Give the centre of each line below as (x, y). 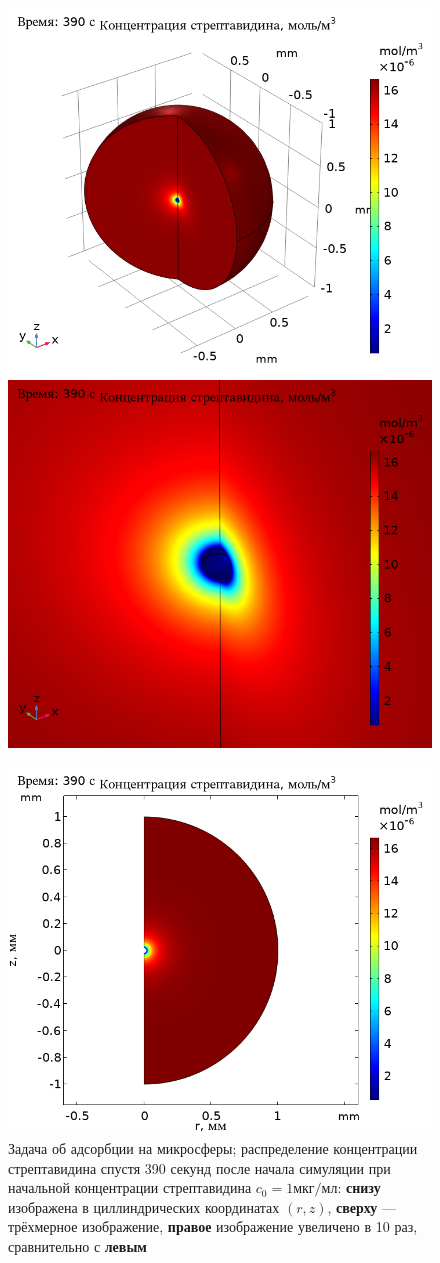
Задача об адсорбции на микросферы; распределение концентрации (213, 1147)
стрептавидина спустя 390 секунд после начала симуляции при (199, 1167)
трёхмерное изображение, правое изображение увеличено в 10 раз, (213, 1226)
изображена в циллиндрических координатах (144, 1206)
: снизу (359, 1187)
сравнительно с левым (77, 1245)
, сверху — (362, 1206)
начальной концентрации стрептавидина (130, 1187)
